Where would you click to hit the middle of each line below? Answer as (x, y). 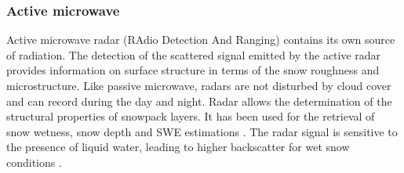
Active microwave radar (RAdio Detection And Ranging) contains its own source (201, 40)
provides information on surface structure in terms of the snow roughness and (193, 70)
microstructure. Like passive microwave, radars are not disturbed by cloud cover (199, 85)
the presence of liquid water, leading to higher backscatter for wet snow (178, 147)
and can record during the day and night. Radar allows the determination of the (199, 101)
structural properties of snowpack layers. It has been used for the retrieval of (191, 116)
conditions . (34, 162)
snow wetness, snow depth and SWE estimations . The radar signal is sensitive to (202, 131)
